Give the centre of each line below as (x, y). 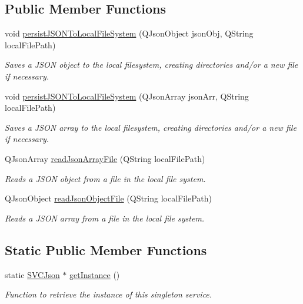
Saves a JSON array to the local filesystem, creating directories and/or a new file (151, 127)
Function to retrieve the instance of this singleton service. (109, 294)
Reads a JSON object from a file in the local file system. (105, 178)
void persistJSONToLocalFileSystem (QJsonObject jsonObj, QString (129, 33)
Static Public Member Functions (106, 250)
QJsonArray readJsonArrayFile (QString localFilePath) (105, 158)
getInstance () (95, 274)
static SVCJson (32, 274)
